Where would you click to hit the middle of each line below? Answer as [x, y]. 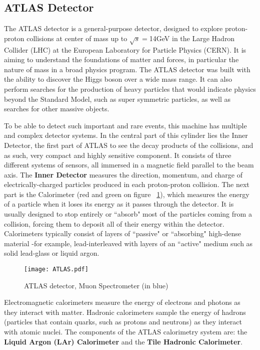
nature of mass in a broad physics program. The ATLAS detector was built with [127, 69]
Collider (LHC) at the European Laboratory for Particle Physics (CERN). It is [125, 49]
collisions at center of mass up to [77, 38]
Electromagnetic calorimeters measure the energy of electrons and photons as [122, 302]
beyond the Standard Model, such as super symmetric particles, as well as [117, 99]
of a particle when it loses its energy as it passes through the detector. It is [119, 204]
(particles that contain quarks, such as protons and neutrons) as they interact [123, 322]
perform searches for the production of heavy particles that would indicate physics [130, 89]
